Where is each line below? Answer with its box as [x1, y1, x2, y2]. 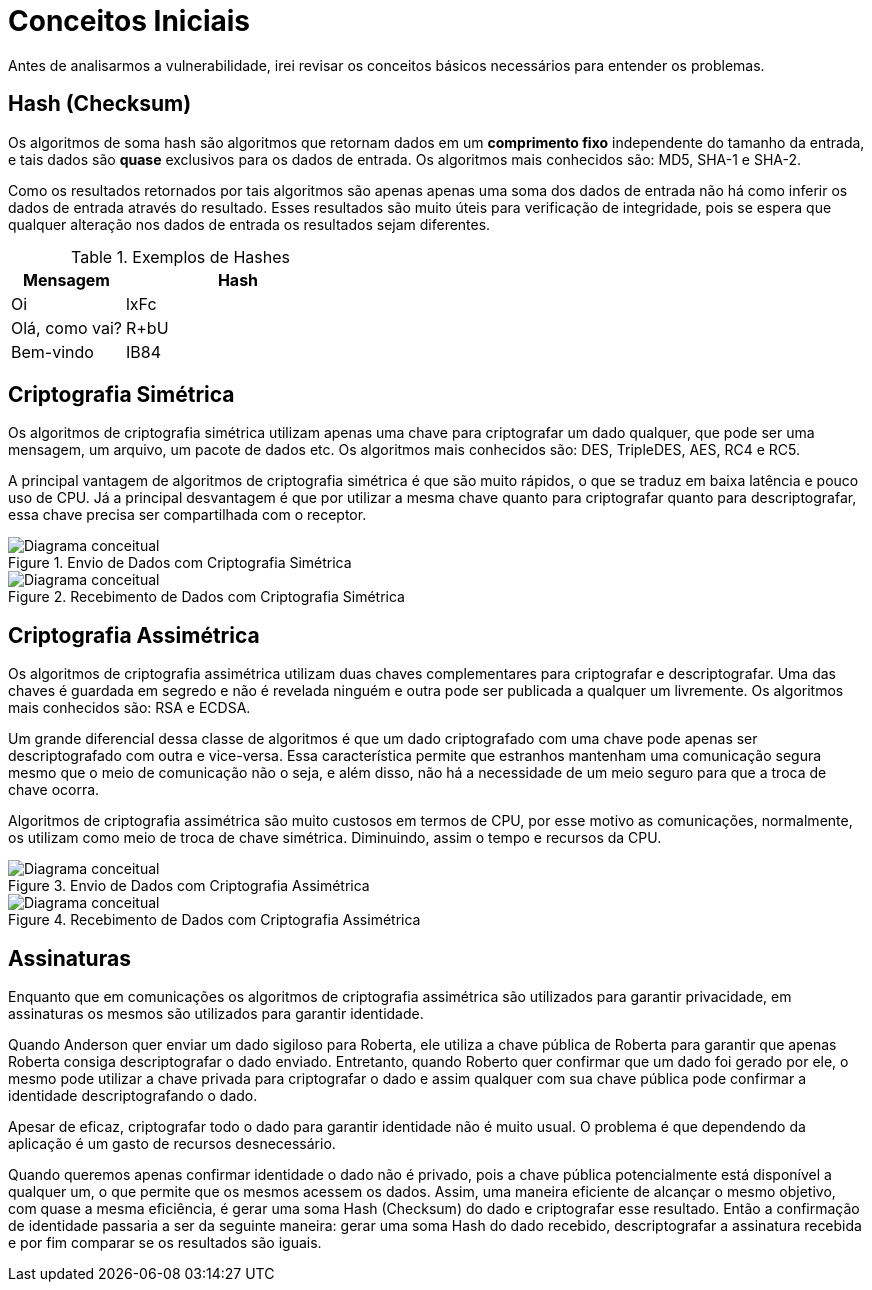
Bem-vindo [11, 341, 94, 362]
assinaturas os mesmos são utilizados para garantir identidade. [8, 1005, 424, 1023]
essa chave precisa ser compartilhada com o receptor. [8, 506, 367, 524]
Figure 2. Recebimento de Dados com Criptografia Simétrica [8, 588, 405, 606]
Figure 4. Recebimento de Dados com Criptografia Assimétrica [8, 911, 421, 929]
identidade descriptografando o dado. [8, 1087, 258, 1105]
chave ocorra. [8, 781, 100, 799]
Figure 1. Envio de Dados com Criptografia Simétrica [8, 554, 352, 572]
